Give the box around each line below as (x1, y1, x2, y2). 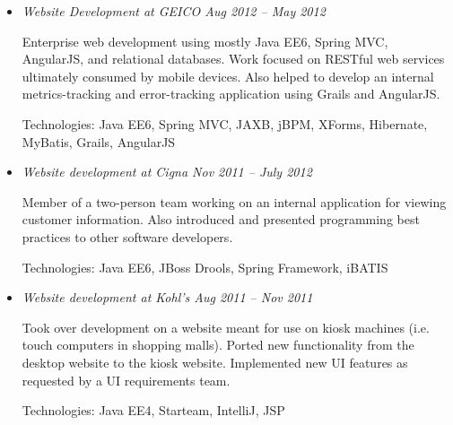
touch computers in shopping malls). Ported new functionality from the (22, 335, 414, 354)
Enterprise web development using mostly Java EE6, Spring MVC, (22, 31, 388, 50)
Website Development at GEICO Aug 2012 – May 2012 (22, 2, 326, 20)
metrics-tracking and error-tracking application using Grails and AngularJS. (22, 84, 440, 103)
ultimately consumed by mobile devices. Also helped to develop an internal (22, 66, 434, 85)
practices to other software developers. (22, 227, 233, 246)
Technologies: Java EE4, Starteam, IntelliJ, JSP (22, 401, 285, 420)
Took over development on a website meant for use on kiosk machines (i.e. (22, 317, 430, 336)
